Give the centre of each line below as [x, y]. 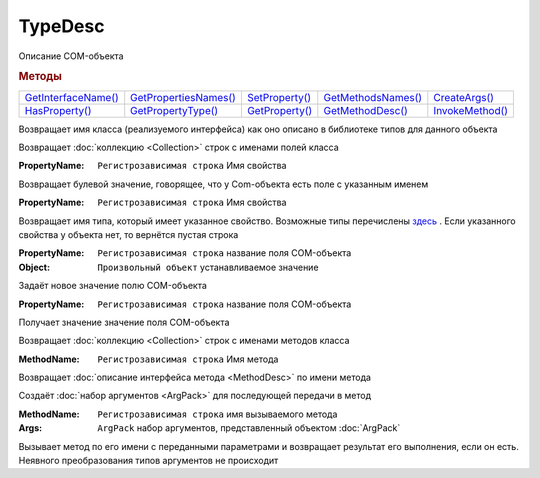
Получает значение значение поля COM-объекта [124, 322]
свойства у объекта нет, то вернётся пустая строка [128, 234]
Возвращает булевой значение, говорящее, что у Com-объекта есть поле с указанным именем [223, 184]
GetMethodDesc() [366, 110]
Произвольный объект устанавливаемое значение [208, 267]
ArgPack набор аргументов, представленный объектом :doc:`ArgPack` [249, 428]
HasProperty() [58, 110]
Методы [40, 77]
